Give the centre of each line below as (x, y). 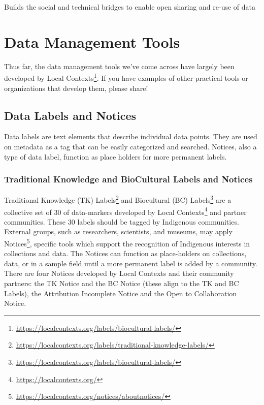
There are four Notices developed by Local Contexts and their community (119, 273)
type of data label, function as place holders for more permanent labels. (115, 156)
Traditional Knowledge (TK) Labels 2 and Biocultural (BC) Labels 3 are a (118, 199)
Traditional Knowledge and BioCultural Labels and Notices (128, 179)
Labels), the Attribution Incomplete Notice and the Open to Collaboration (121, 293)
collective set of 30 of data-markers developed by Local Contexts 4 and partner (125, 211)
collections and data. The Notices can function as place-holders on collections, (125, 253)
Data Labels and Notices (70, 115)
